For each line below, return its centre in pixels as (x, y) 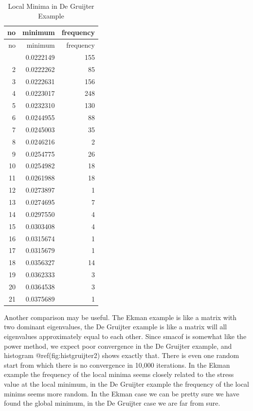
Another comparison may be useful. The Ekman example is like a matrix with (120, 317)
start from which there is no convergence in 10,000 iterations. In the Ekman (117, 365)
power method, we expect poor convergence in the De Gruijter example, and (118, 346)
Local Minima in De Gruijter (51, 6)
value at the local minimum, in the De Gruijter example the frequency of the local (127, 384)
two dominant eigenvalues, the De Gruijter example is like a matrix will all (116, 327)
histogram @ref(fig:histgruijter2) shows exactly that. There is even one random (122, 355)
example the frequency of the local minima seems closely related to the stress (119, 374)
